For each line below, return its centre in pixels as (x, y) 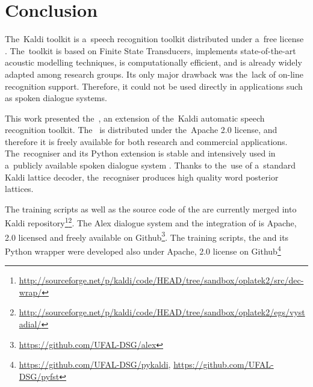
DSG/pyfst (39, 376)
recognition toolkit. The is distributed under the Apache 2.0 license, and (141, 130)
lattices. (19, 189)
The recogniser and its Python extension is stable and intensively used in (140, 153)
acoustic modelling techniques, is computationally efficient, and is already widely (153, 62)
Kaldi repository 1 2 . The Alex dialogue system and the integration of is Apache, (151, 222)
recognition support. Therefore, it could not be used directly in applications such (154, 86)
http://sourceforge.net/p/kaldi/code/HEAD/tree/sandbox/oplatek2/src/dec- (161, 280)
